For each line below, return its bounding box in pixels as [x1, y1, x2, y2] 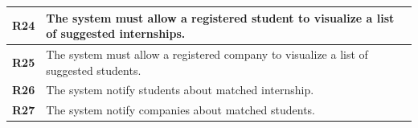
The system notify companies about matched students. [46, 101, 315, 118]
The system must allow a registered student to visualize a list [46, 9, 395, 26]
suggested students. [46, 61, 141, 78]
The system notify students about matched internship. [46, 81, 314, 98]
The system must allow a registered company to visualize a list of [46, 45, 368, 62]
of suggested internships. [46, 25, 186, 42]
